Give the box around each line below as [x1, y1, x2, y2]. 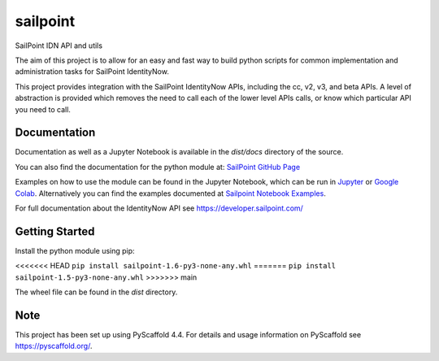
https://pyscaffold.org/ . [15, 341, 93, 351]
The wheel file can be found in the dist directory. [15, 287, 178, 297]
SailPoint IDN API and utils [15, 41, 103, 50]
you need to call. [15, 104, 71, 114]
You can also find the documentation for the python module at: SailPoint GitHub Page [15, 162, 301, 172]
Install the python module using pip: [15, 246, 135, 255]
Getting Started [15, 224, 95, 238]
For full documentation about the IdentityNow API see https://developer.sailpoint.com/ [15, 203, 304, 213]
